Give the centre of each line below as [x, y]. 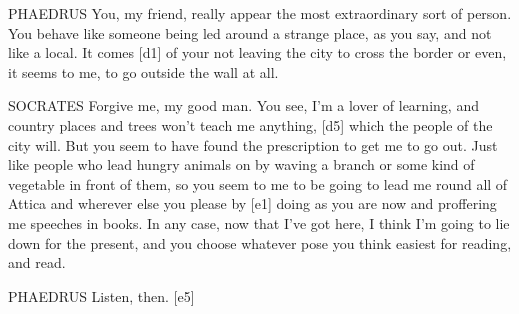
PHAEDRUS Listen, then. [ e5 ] [101, 295]
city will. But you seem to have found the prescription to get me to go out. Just [253, 144]
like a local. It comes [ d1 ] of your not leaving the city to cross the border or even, [257, 52]
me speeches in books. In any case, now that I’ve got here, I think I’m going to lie [259, 222]
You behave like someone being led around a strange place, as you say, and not [250, 32]
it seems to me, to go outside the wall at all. [143, 71]
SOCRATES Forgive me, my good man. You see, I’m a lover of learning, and [243, 105]
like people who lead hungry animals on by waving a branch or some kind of [241, 164]
